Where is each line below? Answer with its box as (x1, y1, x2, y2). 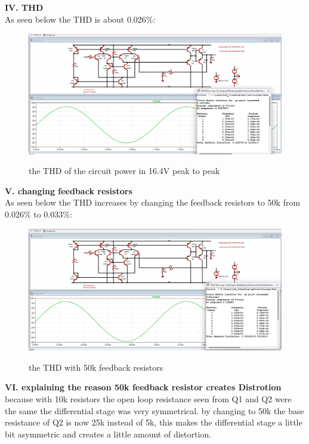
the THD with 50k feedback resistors (29, 361, 163, 373)
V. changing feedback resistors (5, 184, 132, 197)
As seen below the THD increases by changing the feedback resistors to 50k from (5, 196, 301, 209)
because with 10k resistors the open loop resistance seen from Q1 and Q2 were (5, 392, 292, 405)
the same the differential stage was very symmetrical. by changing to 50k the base (5, 404, 304, 417)
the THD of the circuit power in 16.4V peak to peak (29, 164, 220, 177)
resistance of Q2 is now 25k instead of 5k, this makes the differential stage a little (5, 416, 302, 429)
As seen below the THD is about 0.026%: (5, 13, 156, 25)
